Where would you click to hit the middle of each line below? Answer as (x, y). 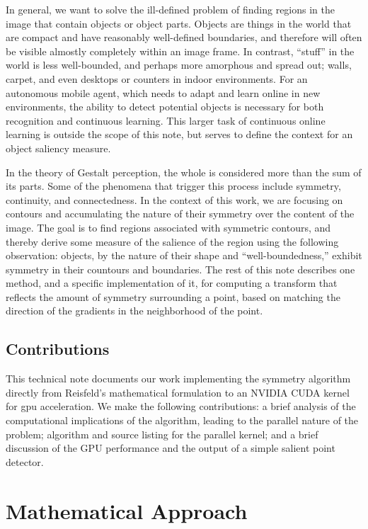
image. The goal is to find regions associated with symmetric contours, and (168, 227)
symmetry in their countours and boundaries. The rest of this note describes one (180, 269)
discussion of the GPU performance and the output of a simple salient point (171, 448)
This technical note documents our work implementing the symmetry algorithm (178, 379)
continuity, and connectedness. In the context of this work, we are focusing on (174, 199)
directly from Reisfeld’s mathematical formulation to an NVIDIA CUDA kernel (178, 392)
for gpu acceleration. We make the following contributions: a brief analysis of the (181, 406)
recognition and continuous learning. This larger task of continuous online (166, 120)
